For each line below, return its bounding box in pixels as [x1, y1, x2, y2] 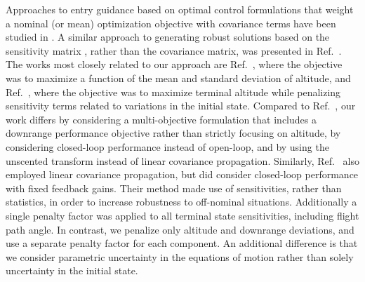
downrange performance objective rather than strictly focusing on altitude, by [6, 126, 341, 140]
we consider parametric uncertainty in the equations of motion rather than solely [6, 249, 354, 264]
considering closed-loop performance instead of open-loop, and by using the [6, 139, 329, 154]
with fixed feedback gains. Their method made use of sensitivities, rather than [6, 180, 342, 195]
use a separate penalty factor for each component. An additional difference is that [6, 236, 358, 250]
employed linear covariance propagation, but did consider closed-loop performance [6, 167, 359, 182]
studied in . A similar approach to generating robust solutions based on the [6, 29, 330, 44]
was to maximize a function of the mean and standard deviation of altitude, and [6, 70, 351, 85]
